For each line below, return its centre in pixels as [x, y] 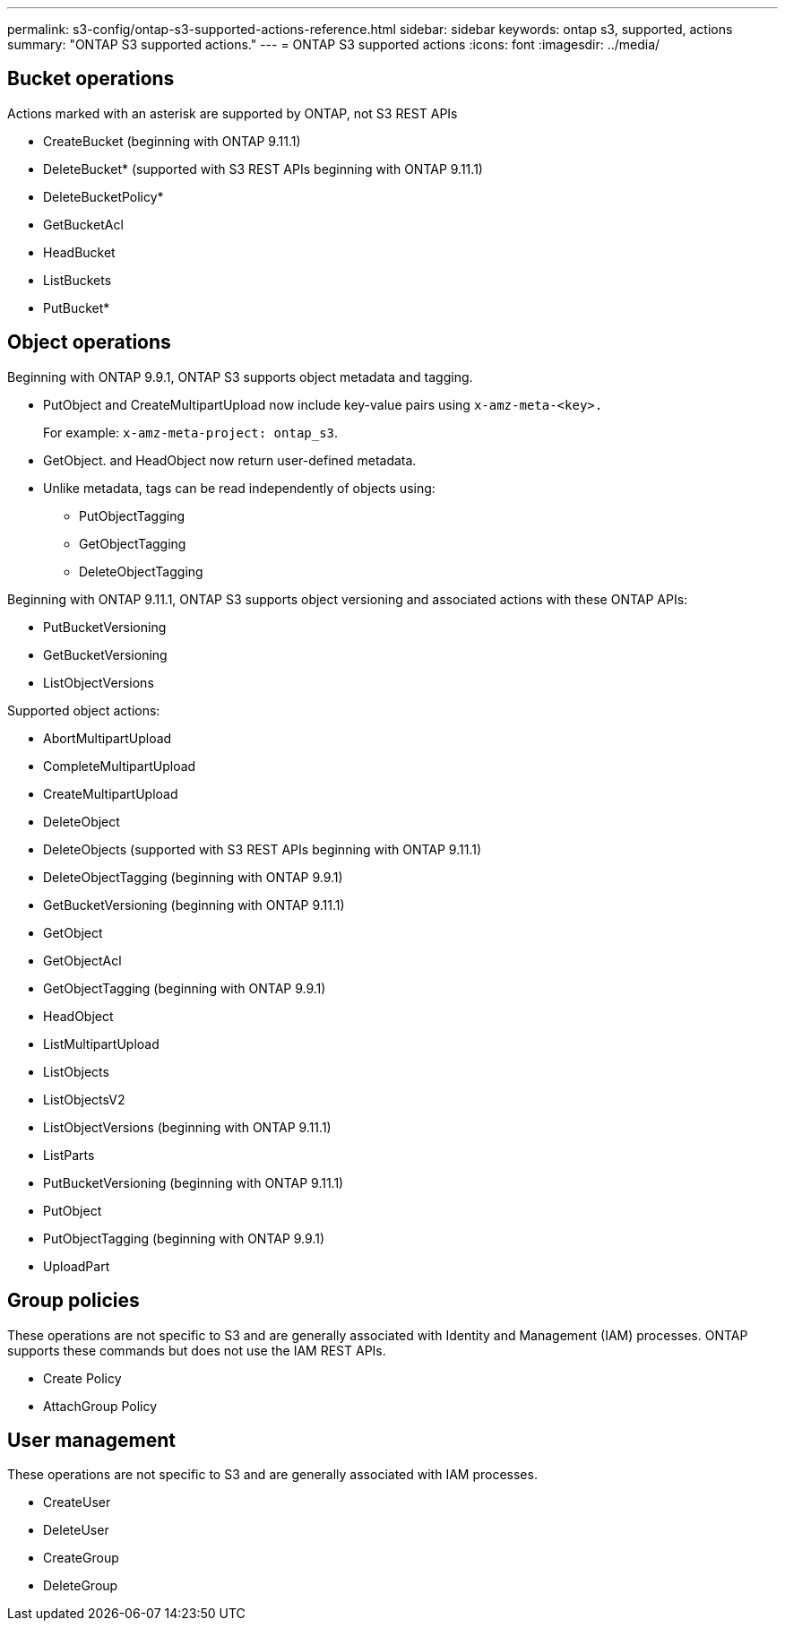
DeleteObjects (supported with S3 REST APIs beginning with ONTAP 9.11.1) [263, 849]
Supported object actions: [84, 710]
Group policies [73, 1301]
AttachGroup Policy [100, 1406]
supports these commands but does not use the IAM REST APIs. [197, 1350]
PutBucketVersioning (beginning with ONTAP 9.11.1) [194, 1182]
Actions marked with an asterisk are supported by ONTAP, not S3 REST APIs [233, 113]
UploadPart [77, 1266]
